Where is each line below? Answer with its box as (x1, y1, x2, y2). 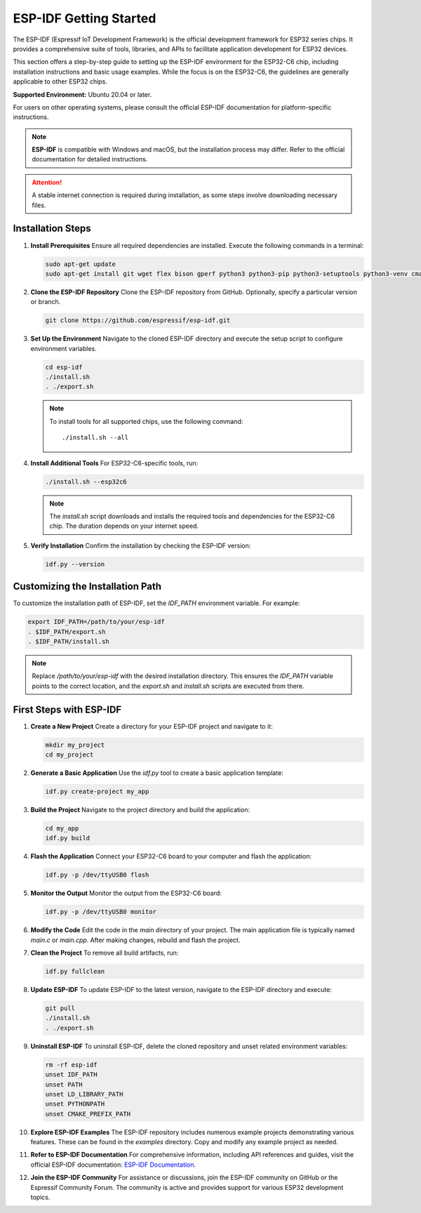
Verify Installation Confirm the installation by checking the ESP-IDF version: (30, 541, 251, 550)
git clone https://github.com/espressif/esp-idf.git (45, 317, 231, 324)
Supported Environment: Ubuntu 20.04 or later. (13, 90, 152, 98)
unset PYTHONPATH (45, 1100, 105, 1108)
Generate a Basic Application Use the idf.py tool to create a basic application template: (30, 769, 283, 777)
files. (32, 201, 46, 209)
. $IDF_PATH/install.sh (27, 637, 110, 645)
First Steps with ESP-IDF (13, 703, 122, 715)
